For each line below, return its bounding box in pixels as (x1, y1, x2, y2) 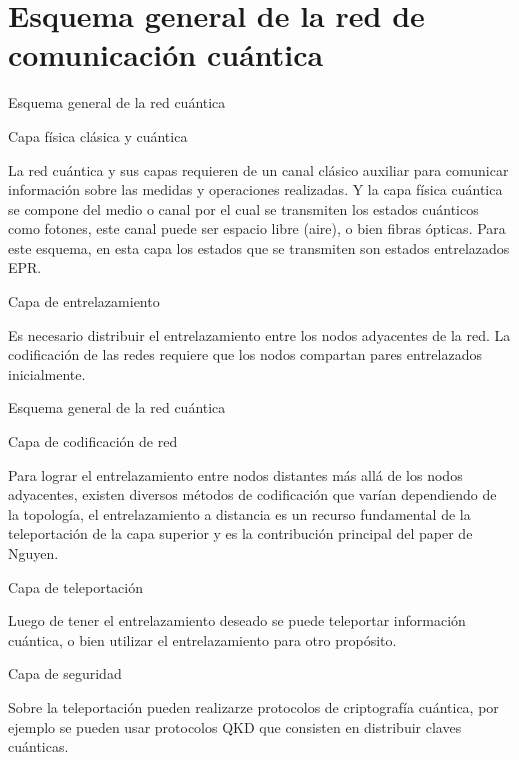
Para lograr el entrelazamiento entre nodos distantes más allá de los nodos (8, 464, 463, 485)
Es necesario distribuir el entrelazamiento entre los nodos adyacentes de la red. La (8, 324, 511, 345)
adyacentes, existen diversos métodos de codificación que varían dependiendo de (8, 484, 497, 505)
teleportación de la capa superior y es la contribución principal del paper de (8, 523, 473, 544)
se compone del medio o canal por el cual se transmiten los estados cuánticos (8, 198, 479, 219)
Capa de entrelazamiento (8, 291, 160, 312)
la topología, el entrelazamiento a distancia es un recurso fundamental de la (8, 503, 471, 524)
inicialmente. (8, 363, 86, 384)
